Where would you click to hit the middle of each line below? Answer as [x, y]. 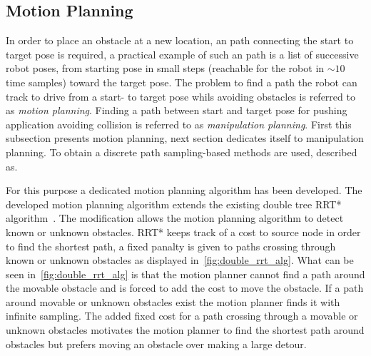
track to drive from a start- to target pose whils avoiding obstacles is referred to [181, 96]
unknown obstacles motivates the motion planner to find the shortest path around [185, 330]
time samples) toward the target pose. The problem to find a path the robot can [182, 82]
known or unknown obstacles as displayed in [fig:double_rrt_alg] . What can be [180, 260]
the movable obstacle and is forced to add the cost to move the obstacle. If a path [185, 288]
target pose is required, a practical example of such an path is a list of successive [182, 54]
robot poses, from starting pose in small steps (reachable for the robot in [165, 68]
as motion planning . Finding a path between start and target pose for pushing [177, 110]
